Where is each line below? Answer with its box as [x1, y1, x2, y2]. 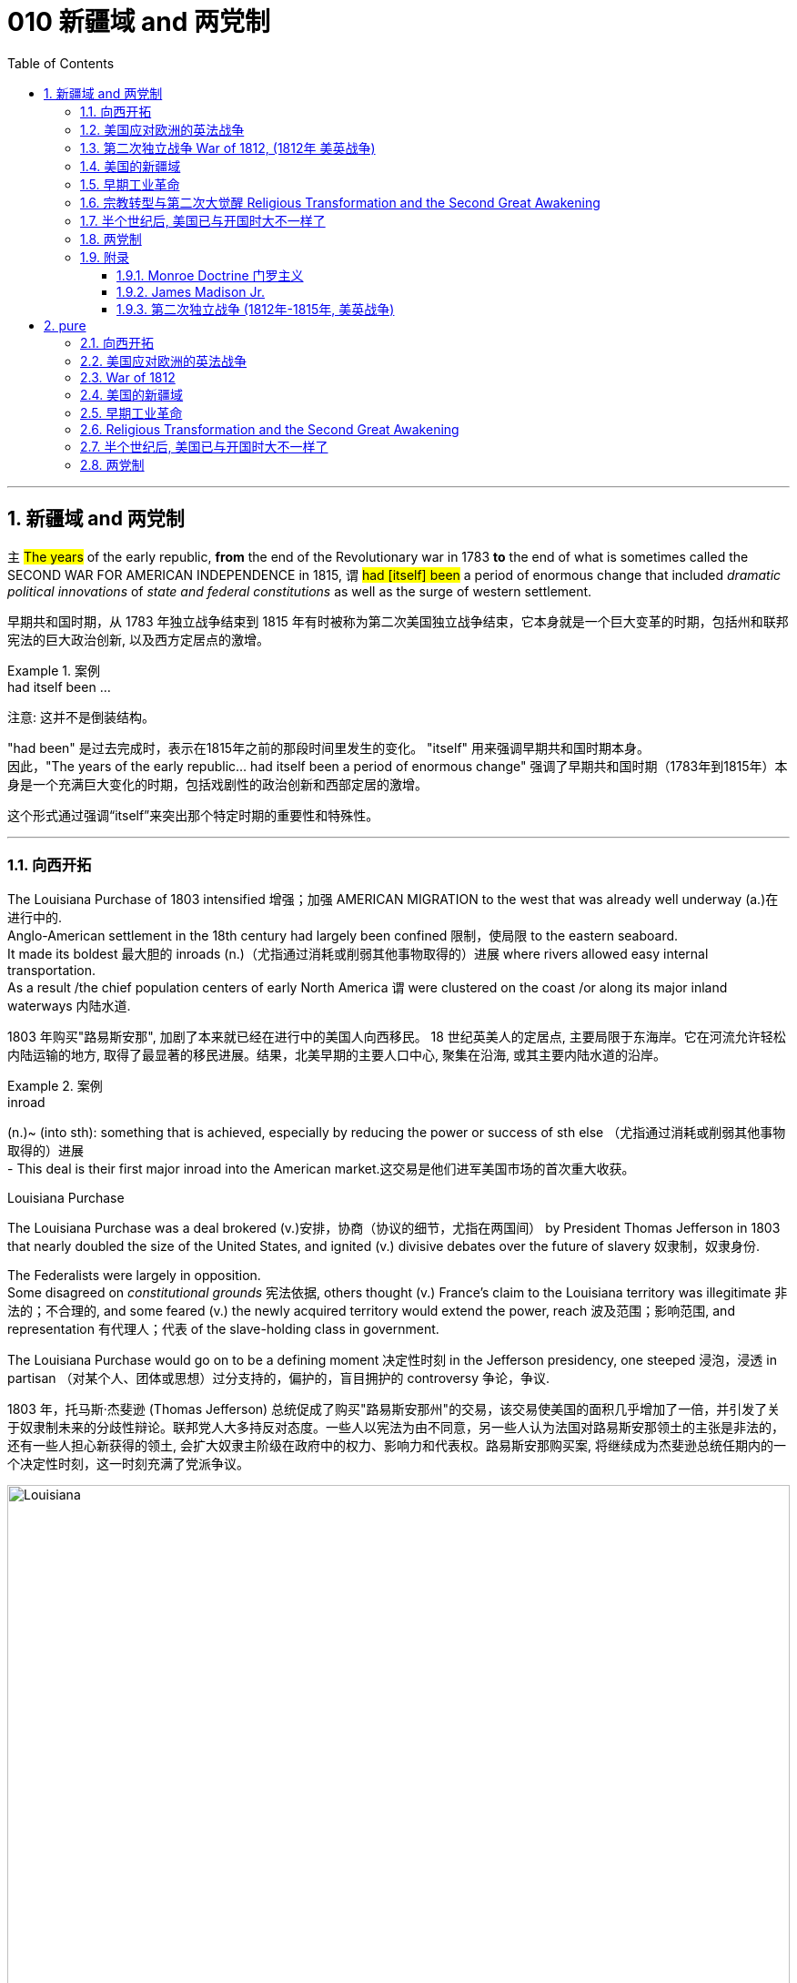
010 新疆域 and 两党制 [7, 6, 271, 37]
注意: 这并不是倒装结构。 [7, 708, 155, 725]
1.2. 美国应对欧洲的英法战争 [80, 121, 245, 137]
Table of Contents [7, 55, 115, 71]
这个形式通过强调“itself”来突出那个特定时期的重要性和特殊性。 [7, 807, 379, 823]
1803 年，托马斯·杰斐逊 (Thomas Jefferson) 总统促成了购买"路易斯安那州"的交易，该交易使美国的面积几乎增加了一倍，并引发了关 [7, 1401, 781, 1418]
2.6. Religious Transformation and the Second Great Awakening [80, 421, 459, 437]
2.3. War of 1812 [80, 369, 176, 385]
